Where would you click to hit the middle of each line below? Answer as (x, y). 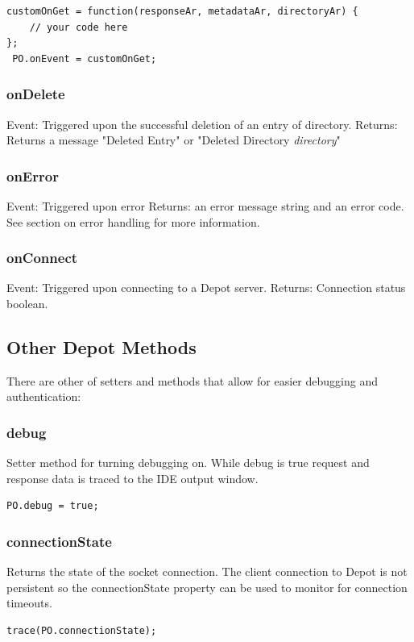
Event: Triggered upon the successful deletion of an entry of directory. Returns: (202, 124)
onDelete (36, 94)
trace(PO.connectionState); (82, 630)
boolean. (27, 303)
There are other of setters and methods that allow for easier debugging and (192, 380)
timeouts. (29, 603)
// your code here (79, 27)
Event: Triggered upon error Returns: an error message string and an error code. (205, 206)
